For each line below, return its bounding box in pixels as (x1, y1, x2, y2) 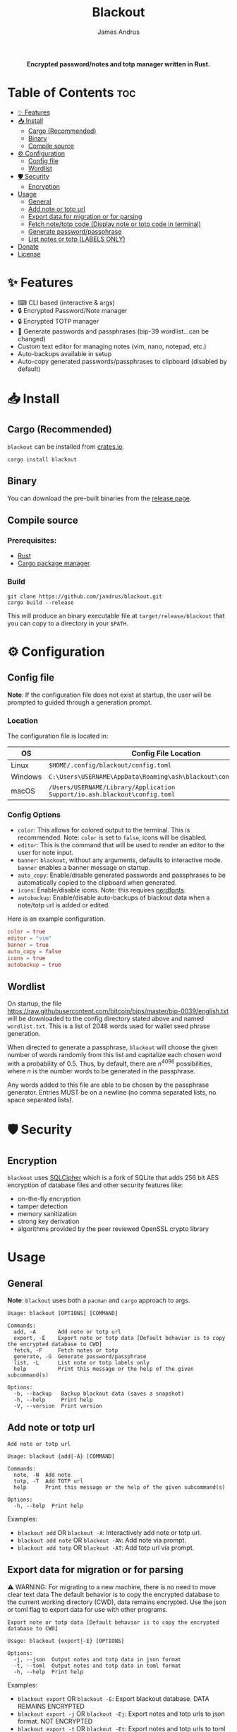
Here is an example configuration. (7, 914, 106, 923)
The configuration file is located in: (7, 731, 109, 740)
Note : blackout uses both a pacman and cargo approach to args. (7, 1296, 190, 1304)
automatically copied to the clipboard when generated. (17, 878, 177, 887)
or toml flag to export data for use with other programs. (7, 1605, 168, 1613)
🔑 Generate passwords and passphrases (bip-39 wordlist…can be (17, 326, 209, 336)
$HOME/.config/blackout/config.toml (48, 761, 171, 769)
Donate (17, 242, 39, 251)
